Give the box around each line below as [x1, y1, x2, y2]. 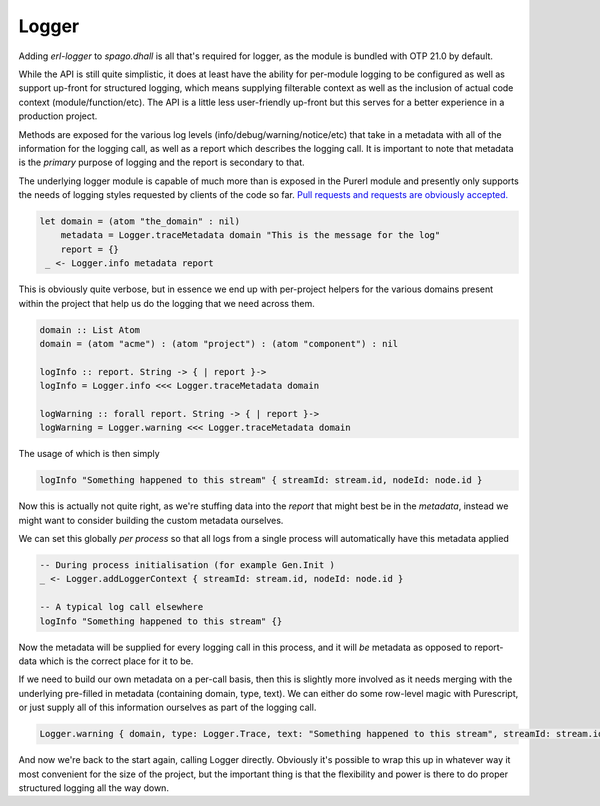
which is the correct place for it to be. [38, 655, 194, 667]
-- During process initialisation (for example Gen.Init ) [39, 560, 335, 571]
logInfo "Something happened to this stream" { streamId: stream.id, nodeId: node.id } [39, 475, 483, 486]
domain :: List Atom [39, 324, 140, 335]
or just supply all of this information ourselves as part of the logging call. [18, 701, 317, 714]
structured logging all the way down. [18, 781, 170, 794]
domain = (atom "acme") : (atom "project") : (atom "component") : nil [39, 338, 399, 349]
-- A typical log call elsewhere [39, 601, 204, 613]
